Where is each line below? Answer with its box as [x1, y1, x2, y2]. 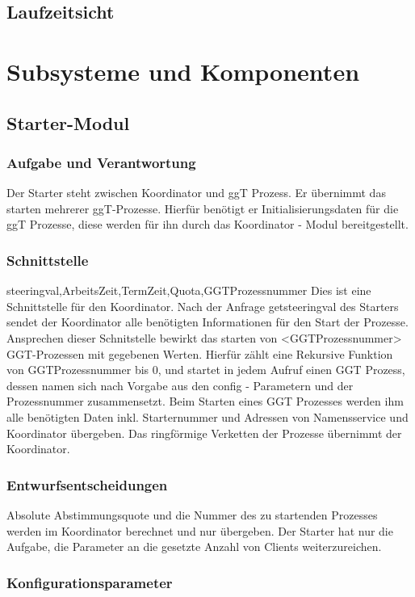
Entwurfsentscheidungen [6, 474, 168, 494]
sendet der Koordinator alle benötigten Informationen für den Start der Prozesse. [6, 313, 409, 330]
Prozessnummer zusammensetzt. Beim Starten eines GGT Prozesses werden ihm [6, 393, 404, 410]
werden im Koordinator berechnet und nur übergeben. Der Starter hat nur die [6, 522, 393, 539]
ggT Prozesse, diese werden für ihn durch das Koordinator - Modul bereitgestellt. [6, 216, 409, 233]
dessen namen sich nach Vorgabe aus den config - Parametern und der [6, 376, 354, 393]
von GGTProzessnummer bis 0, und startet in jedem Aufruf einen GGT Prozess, [6, 361, 405, 378]
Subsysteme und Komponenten [6, 54, 360, 87]
